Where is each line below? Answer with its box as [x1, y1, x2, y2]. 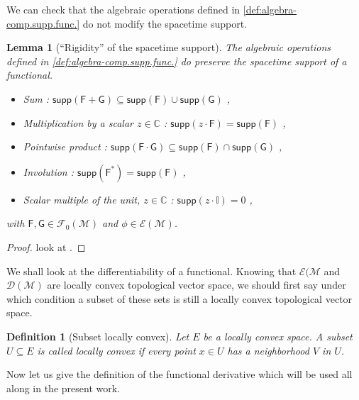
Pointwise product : [23, 139, 107, 154]
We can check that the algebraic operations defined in [6, 2, 241, 16]
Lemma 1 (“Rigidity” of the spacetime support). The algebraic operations [6, 40, 331, 55]
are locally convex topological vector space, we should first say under [47, 277, 346, 292]
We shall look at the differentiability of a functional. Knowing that [6, 263, 297, 278]
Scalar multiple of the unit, [23, 191, 140, 206]
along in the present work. [6, 380, 120, 395]
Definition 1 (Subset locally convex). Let [6, 328, 189, 343]
